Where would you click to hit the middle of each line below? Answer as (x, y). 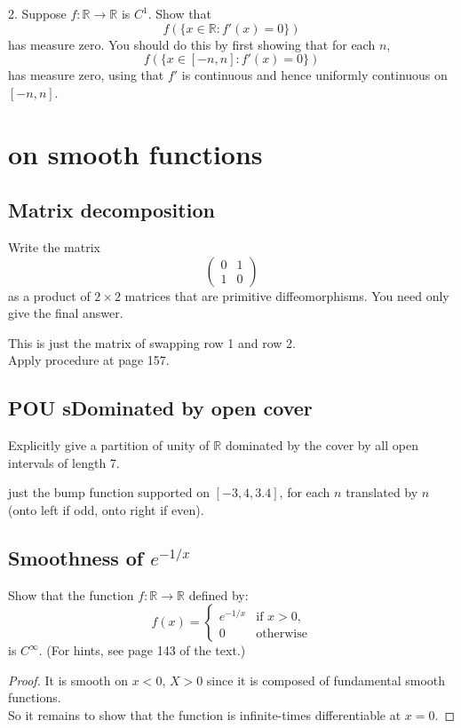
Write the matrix (54, 246)
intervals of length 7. (64, 462)
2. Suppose (37, 13)
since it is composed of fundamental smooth (326, 680)
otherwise (282, 633)
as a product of (49, 295)
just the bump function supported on (109, 492)
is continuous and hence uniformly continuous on (314, 75)
